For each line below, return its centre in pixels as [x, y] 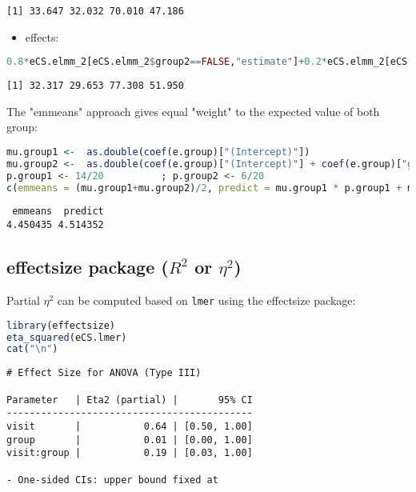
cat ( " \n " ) [32, 349]
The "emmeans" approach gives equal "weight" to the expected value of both [193, 111]
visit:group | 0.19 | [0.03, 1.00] [130, 453]
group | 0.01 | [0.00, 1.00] [130, 440]
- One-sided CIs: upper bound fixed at [112, 480]
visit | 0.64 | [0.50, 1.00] [130, 426]
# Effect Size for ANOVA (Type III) [104, 373]
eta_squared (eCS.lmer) [67, 337]
